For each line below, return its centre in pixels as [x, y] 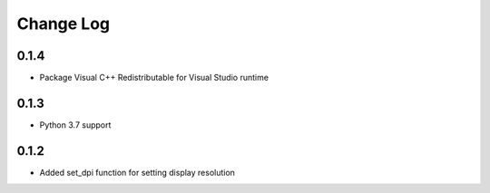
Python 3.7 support [75, 125]
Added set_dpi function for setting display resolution [137, 172]
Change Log [64, 24]
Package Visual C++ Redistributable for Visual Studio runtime [154, 78]
